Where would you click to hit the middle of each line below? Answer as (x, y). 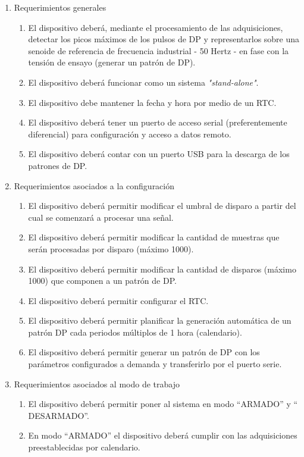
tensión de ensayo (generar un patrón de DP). (112, 62)
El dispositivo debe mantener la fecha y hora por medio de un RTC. (152, 102)
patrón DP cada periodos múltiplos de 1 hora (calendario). (135, 332)
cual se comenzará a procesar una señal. (101, 217)
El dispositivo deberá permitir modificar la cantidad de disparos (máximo (162, 269)
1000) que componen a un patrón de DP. (102, 281)
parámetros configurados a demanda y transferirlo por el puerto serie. (155, 364)
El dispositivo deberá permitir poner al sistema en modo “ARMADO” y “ (163, 404)
